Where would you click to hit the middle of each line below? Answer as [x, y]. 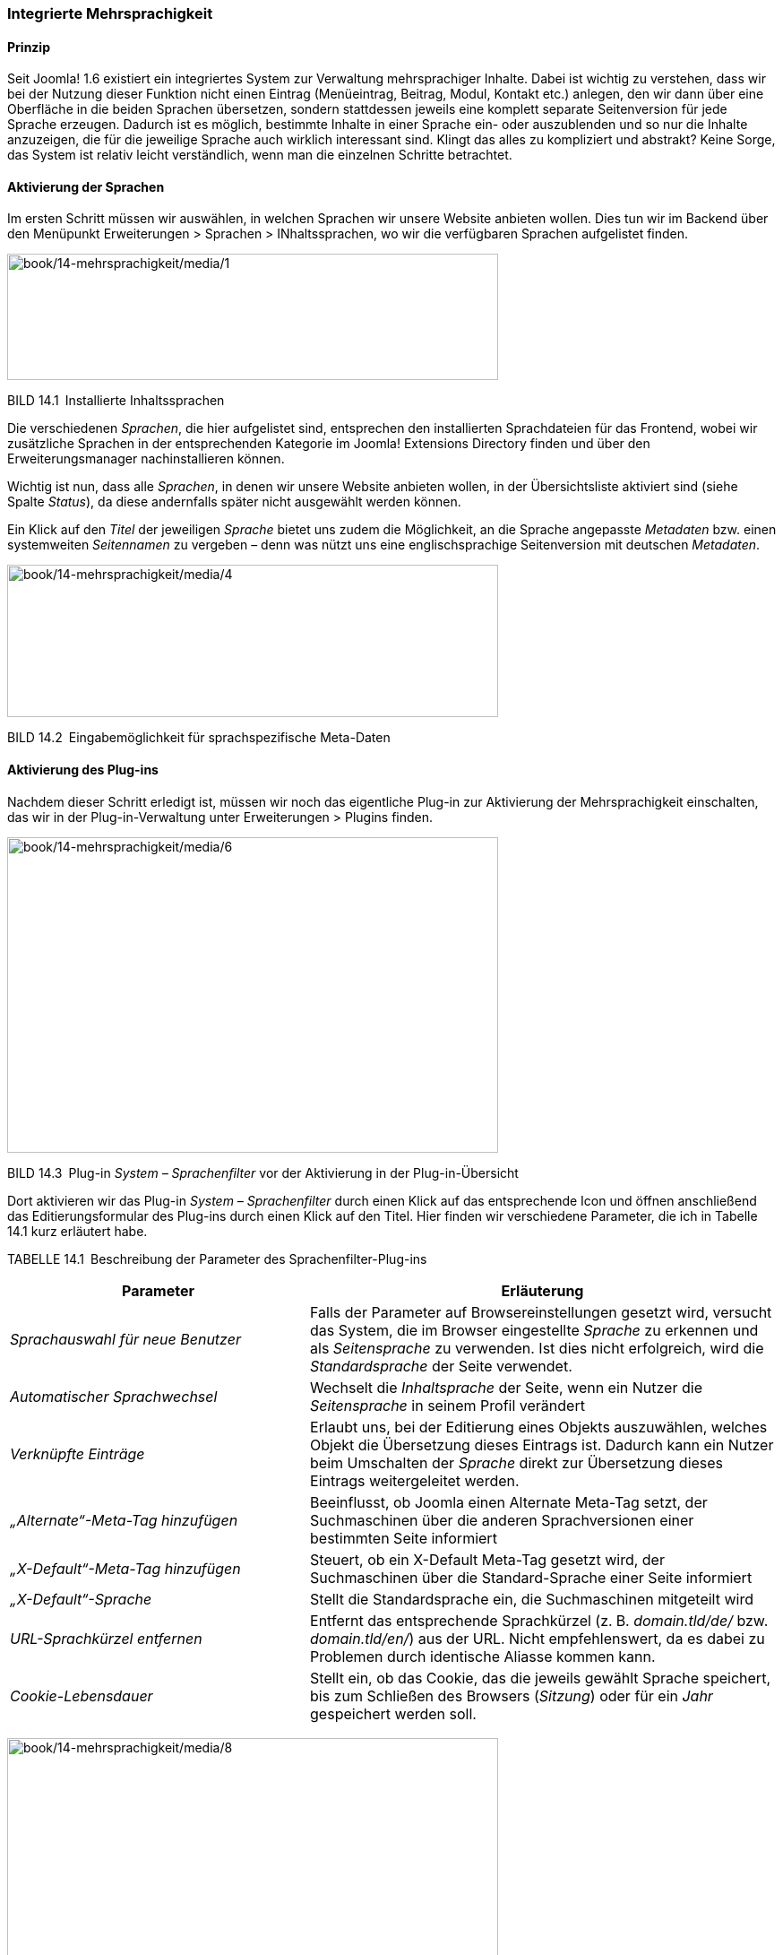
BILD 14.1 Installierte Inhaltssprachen [116, 401]
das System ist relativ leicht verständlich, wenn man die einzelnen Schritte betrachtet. [260, 155]
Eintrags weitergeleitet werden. [415, 1480]
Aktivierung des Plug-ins [83, 770]
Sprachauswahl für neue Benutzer [125, 1339]
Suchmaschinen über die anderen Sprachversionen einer [502, 1520]
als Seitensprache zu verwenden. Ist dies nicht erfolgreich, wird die [537, 1348]
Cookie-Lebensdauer [82, 1695]
